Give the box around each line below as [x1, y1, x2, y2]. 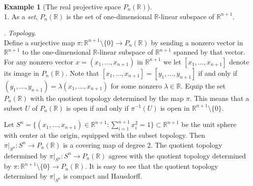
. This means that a [190, 93, 250, 103]
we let [163, 56, 181, 66]
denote [229, 56, 249, 66]
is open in [160, 102, 190, 113]
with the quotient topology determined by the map [30, 93, 184, 103]
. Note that [65, 67, 99, 78]
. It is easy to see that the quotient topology [85, 161, 218, 171]
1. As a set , [4, 11, 38, 21]
